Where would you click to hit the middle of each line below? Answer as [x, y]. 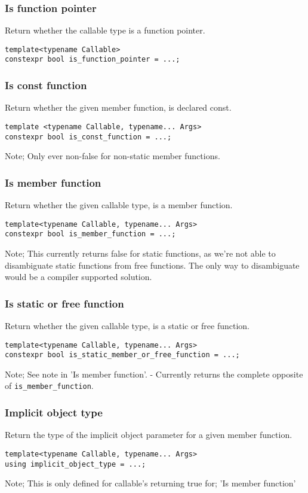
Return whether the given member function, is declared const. [118, 107]
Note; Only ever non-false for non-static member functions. [113, 156]
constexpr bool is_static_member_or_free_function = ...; [122, 355]
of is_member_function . [49, 386]
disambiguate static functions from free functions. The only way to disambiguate [152, 265]
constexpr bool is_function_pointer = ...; [93, 60]
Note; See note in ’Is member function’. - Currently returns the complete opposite [154, 374]
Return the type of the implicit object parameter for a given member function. [149, 435]
